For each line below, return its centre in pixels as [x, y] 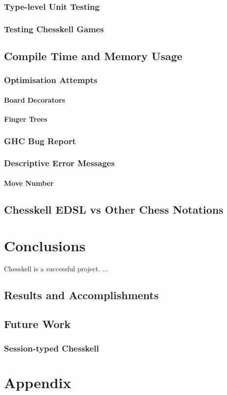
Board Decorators [34, 99]
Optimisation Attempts [51, 80]
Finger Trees [26, 119]
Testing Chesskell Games [54, 29]
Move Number [29, 183]
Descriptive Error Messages [59, 163]
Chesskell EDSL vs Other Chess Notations [114, 209]
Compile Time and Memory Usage [93, 56]
